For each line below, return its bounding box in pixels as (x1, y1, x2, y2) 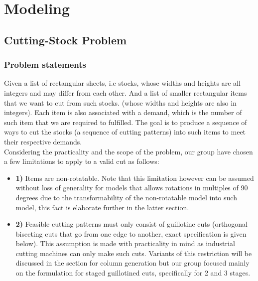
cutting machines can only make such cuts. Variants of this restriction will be (15, 248, 252, 258)
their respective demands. (4, 136, 82, 146)
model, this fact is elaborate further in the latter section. (15, 202, 189, 212)
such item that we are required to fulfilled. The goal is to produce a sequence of (4, 117, 247, 127)
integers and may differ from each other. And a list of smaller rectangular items (4, 87, 247, 98)
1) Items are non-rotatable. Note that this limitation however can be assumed (15, 172, 254, 183)
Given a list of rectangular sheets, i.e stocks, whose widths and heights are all (4, 78, 241, 88)
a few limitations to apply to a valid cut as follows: (4, 156, 159, 166)
